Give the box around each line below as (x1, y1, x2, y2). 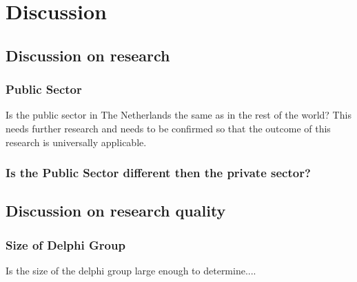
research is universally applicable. (6, 134, 147, 149)
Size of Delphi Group (6, 236, 125, 253)
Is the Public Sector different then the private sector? (6, 164, 311, 181)
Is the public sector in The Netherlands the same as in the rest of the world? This (6, 108, 351, 122)
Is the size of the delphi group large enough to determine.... (6, 263, 256, 277)
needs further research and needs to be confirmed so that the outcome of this (6, 121, 331, 135)
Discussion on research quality (6, 200, 226, 221)
